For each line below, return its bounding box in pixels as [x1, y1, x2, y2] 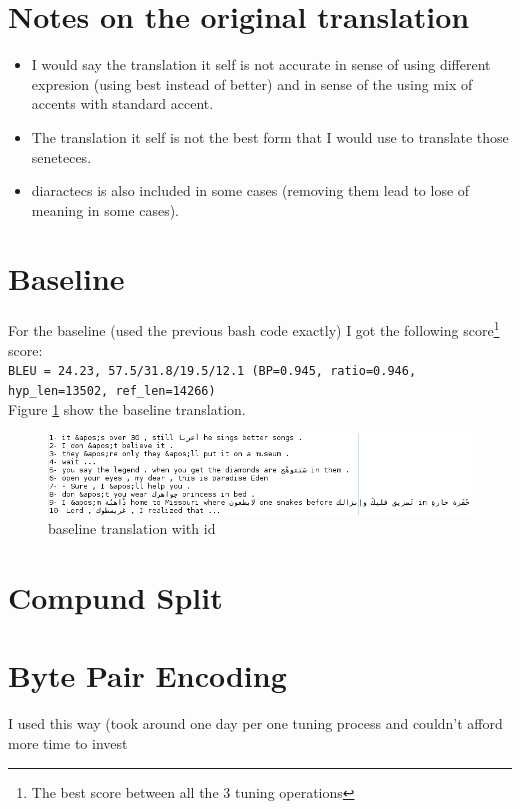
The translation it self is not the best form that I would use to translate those [31, 126, 509, 147]
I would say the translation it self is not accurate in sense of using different [31, 54, 491, 75]
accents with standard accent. [31, 93, 214, 114]
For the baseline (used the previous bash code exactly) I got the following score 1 [8, 317, 500, 341]
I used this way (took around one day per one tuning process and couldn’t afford [8, 713, 503, 734]
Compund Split [8, 577, 223, 618]
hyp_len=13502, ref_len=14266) [8, 383, 216, 398]
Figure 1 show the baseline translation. [8, 398, 246, 419]
